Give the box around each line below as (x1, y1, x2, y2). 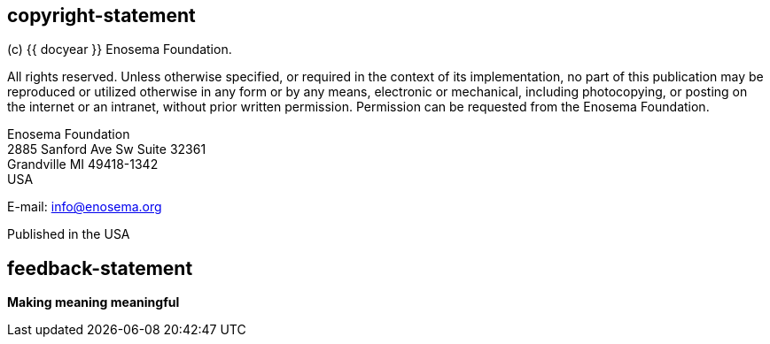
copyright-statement (7, 4, 196, 27)
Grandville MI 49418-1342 (7, 157, 159, 172)
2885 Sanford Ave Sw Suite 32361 (7, 141, 206, 157)
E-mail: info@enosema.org (7, 199, 162, 215)
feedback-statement (7, 256, 193, 279)
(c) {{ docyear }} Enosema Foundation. (7, 42, 232, 57)
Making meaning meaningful (7, 294, 180, 310)
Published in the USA (7, 226, 130, 242)
